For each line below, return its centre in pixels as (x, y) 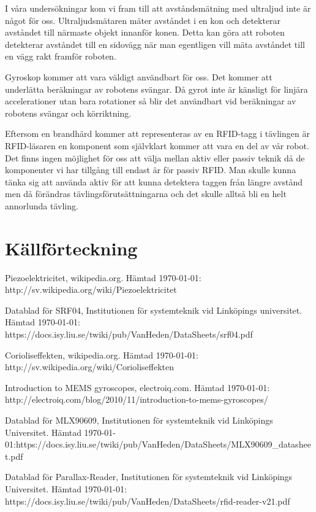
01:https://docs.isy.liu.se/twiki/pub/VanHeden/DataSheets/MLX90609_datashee (158, 444)
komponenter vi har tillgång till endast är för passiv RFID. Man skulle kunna (151, 170)
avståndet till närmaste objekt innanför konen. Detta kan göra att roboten (145, 32)
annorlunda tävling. (42, 205)
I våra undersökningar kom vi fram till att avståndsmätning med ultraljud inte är (158, 8)
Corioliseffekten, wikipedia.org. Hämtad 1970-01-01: (102, 355)
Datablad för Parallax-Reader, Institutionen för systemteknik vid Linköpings (149, 477)
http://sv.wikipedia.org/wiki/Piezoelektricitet (91, 289)
